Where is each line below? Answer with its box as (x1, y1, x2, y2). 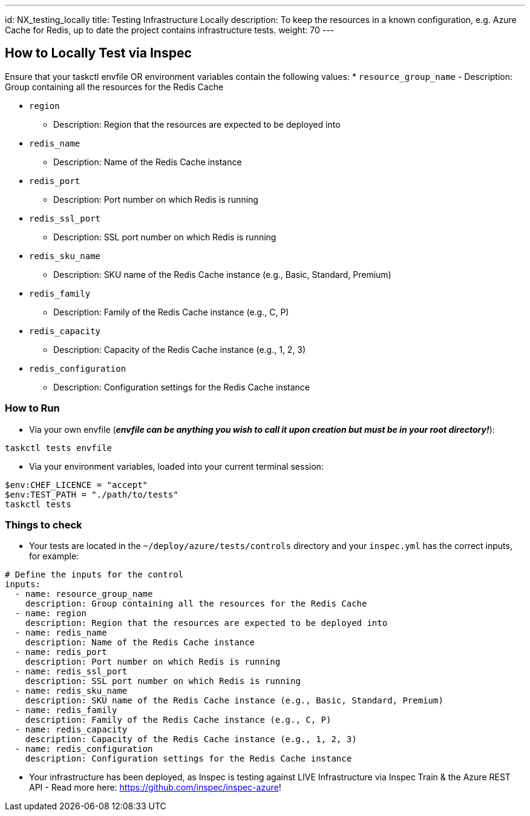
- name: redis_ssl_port (15, 666, 128, 677)
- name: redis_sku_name (15, 686, 128, 696)
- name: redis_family (15, 705, 117, 716)
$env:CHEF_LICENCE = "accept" (5, 479, 148, 490)
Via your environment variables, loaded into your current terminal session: (29, 461, 324, 472)
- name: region (15, 608, 87, 619)
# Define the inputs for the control (5, 570, 184, 580)
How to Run (5, 402, 60, 415)
